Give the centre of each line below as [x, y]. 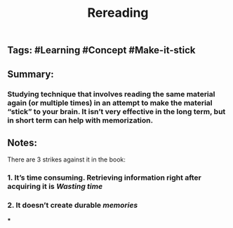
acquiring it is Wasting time [55, 187]
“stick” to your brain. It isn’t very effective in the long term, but [116, 111]
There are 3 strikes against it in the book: [67, 159]
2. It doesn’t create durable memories [73, 206]
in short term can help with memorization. [80, 120]
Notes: [22, 142]
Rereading [118, 13]
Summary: [31, 74]
